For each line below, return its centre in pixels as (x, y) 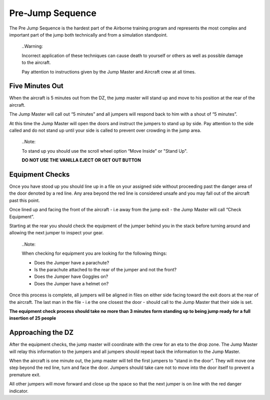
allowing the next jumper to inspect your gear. (56, 233)
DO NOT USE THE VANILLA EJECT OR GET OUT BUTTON (81, 160)
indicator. (19, 391)
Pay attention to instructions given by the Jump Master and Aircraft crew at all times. (109, 72)
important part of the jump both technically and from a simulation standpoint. (88, 35)
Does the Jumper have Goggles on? (71, 277)
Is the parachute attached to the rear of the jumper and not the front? (105, 269)
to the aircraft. (36, 63)
